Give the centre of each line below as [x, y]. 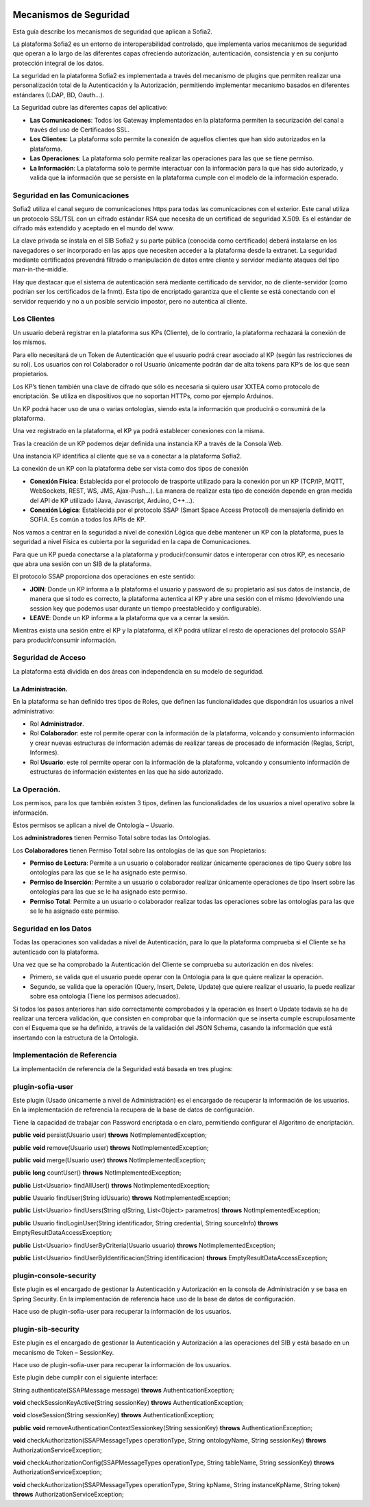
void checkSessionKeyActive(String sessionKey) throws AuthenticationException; [128, 1403]
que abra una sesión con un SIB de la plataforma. [82, 564]
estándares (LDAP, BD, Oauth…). [59, 95]
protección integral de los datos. [58, 63]
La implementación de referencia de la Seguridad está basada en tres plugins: [123, 1068]
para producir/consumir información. [64, 640]
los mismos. [30, 342]
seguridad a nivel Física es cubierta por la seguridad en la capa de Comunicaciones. [132, 542]
